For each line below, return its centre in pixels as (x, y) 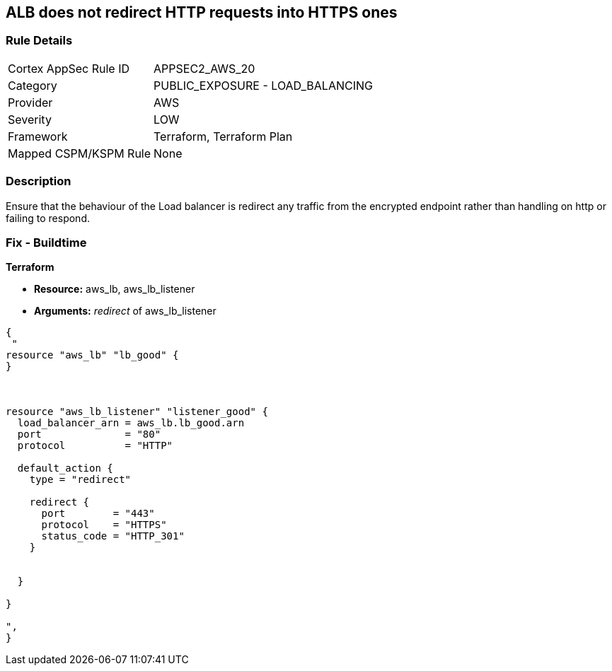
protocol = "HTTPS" (104, 525)
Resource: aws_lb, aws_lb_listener (115, 289)
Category (33, 85)
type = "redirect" (80, 480)
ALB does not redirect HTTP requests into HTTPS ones (202, 12)
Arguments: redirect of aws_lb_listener (125, 311)
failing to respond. (48, 218)
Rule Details (39, 41)
